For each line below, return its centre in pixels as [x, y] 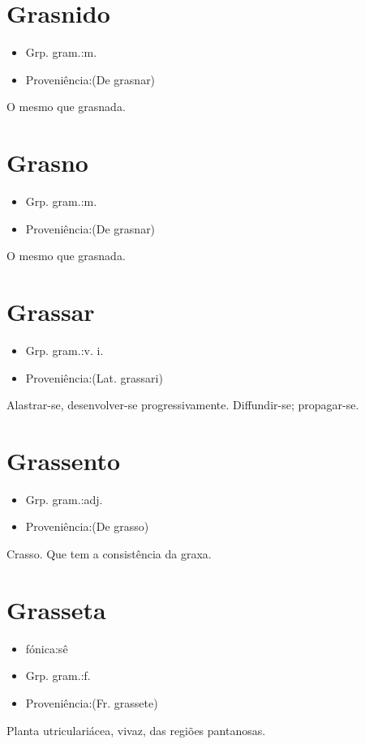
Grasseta [56, 609]
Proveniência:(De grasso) [87, 526]
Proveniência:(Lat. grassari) [94, 377]
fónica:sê [47, 648]
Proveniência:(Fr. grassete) [92, 702]
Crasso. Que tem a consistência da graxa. [109, 554]
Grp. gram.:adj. [64, 499]
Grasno [47, 162]
